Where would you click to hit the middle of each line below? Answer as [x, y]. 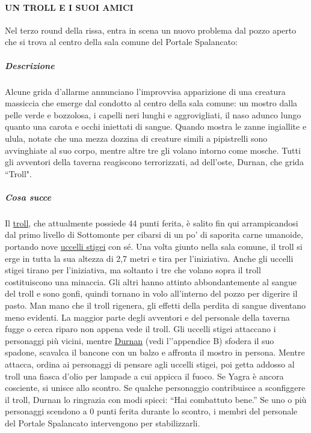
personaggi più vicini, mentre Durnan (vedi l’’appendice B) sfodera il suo [140, 340]
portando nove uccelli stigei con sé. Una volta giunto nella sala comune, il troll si [154, 247]
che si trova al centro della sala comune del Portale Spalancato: [121, 42]
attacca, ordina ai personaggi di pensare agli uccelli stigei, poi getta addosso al [150, 364]
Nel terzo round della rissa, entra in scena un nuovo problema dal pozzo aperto [151, 30]
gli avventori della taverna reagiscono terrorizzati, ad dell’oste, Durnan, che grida [154, 162]
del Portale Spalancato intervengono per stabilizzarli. [103, 422]
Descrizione [30, 65]
